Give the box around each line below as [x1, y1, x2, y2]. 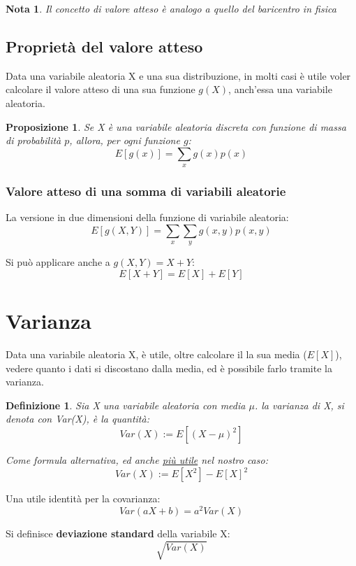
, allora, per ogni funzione [69, 133, 180, 148]
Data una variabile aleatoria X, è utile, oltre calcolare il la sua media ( [6, 347, 307, 362]
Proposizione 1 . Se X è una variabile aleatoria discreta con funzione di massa [6, 119, 346, 134]
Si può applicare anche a [6, 255, 110, 269]
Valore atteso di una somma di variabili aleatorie [6, 183, 286, 200]
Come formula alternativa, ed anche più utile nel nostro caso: [6, 453, 268, 467]
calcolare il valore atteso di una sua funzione [6, 82, 195, 97]
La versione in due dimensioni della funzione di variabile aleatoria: [6, 210, 289, 225]
